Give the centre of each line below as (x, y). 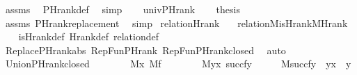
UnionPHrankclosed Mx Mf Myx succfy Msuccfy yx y (178, 64)
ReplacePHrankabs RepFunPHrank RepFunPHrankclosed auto (145, 50)
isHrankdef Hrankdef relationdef (88, 36)
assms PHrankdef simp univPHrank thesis (122, 9)
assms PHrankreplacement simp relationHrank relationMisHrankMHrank (176, 23)
